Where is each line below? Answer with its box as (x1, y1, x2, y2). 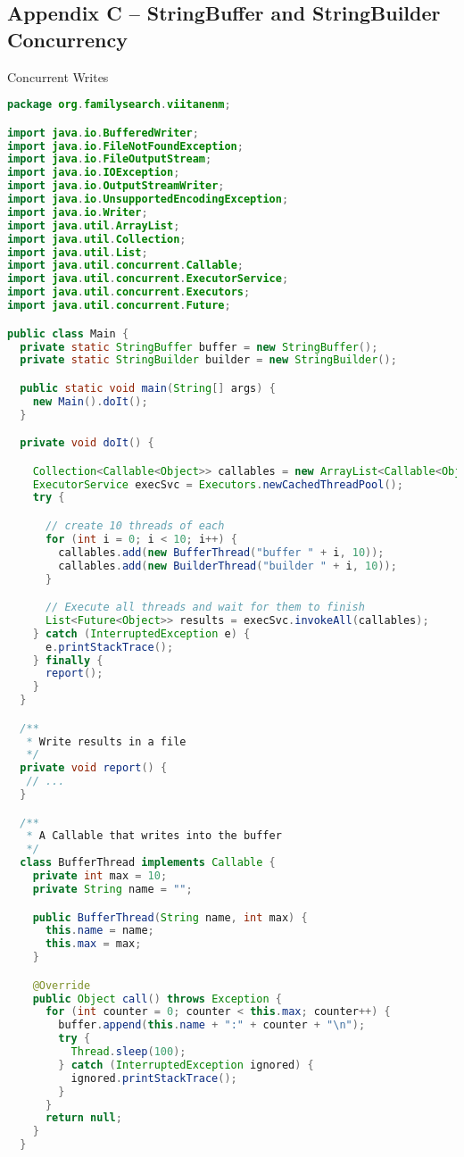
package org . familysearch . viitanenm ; (7, 98, 231, 112)
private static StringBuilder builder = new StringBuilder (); (20, 354, 397, 367)
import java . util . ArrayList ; (7, 219, 180, 232)
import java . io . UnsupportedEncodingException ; (7, 193, 289, 206)
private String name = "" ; (32, 882, 193, 895)
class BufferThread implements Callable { (20, 856, 276, 870)
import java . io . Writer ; (7, 205, 148, 219)
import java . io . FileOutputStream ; (7, 153, 212, 166)
